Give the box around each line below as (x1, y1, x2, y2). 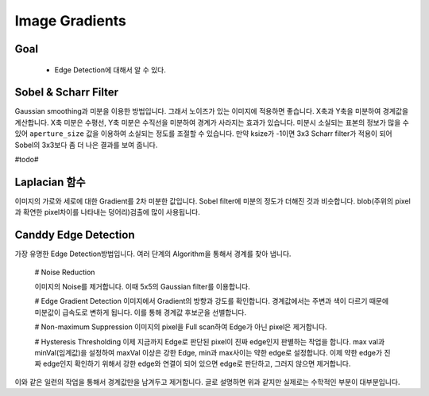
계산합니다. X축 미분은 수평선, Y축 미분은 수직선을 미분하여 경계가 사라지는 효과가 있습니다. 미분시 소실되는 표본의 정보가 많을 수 (14, 118, 409, 127)
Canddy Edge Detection (14, 228, 135, 242)
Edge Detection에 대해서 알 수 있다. (54, 64, 167, 75)
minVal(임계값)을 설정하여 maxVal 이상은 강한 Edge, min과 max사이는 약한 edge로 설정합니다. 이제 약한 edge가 (34, 347, 383, 357)
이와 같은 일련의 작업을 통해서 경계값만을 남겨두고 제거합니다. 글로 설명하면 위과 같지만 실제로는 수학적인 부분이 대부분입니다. (14, 377, 400, 386)
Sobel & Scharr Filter (14, 86, 119, 99)
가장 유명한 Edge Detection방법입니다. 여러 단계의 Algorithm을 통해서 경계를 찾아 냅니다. (14, 249, 292, 258)
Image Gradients (14, 12, 127, 29)
